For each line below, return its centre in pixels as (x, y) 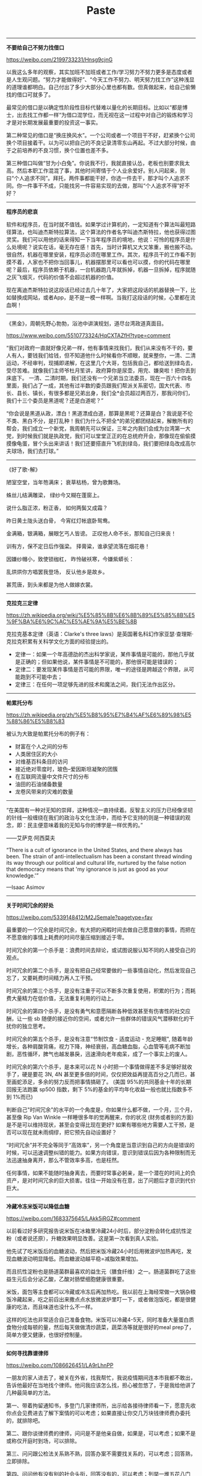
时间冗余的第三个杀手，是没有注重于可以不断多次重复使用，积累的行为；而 (98, 991)
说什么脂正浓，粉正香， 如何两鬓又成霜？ (57, 508)
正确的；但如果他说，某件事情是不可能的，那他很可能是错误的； (99, 662)
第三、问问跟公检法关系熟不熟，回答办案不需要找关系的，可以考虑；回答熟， (101, 1454)
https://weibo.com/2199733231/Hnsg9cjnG (60, 60)
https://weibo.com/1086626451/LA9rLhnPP (60, 1365)
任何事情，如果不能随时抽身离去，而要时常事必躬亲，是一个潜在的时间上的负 (101, 1173)
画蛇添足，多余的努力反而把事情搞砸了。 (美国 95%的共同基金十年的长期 (101, 1082)
